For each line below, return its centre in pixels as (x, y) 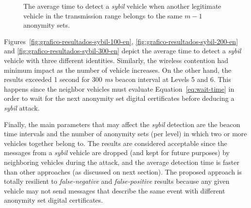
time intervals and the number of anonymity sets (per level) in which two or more (125, 134)
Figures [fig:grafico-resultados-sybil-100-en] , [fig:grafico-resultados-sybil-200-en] (121, 41)
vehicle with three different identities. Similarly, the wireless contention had (116, 60)
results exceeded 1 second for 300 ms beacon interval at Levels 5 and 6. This (117, 79)
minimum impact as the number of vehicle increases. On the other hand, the (118, 70)
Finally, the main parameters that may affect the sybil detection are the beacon (122, 124)
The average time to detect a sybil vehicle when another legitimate (122, 6)
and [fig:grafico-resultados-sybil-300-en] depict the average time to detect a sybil (123, 51)
